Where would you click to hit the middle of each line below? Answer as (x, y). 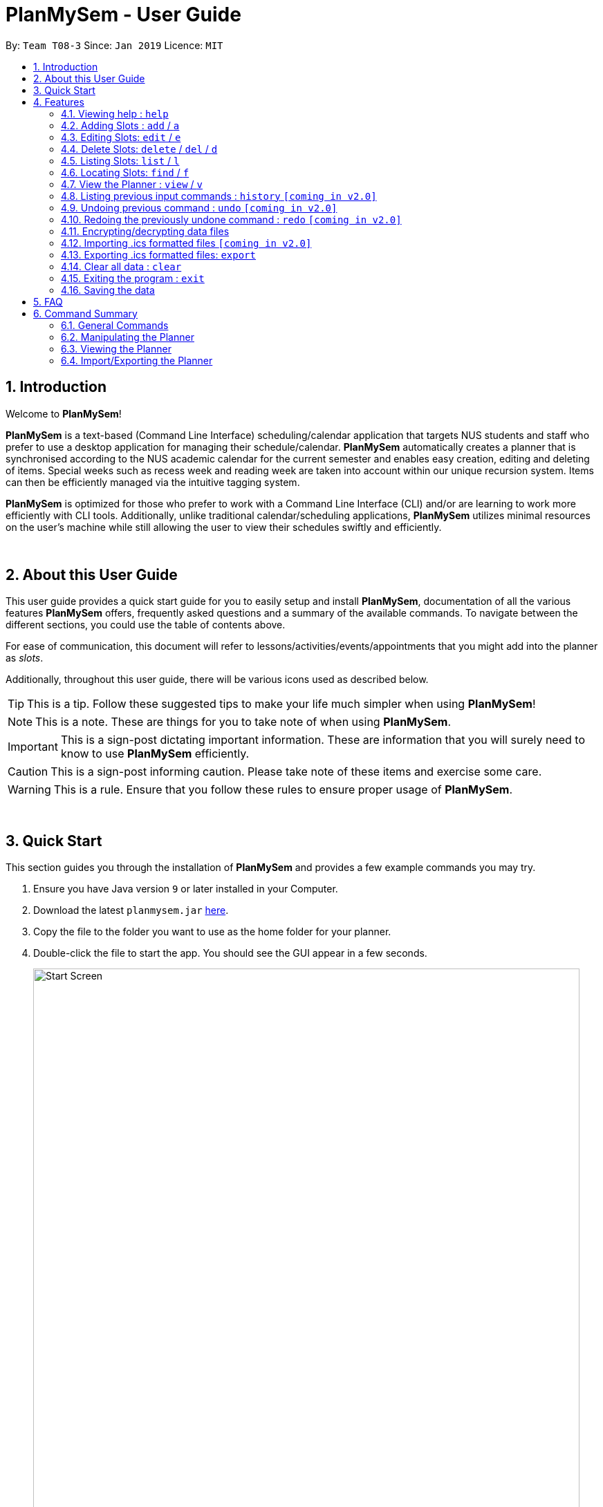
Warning (29, 790)
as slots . (25, 658)
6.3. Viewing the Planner (116, 348)
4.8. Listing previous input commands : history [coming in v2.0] (219, 196)
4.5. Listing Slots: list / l (120, 160)
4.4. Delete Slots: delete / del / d (139, 149)
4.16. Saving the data (108, 290)
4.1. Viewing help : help (115, 113)
